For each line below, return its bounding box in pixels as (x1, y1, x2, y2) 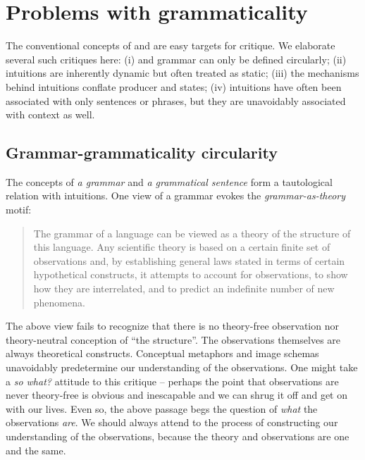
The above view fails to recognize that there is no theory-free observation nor (6, 318, 339, 333)
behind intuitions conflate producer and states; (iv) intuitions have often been (6, 79, 342, 94)
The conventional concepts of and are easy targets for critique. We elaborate (6, 38, 335, 53)
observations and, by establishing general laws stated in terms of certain (33, 253, 345, 268)
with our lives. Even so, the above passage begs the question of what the (6, 401, 318, 416)
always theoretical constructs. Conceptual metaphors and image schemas (6, 346, 319, 361)
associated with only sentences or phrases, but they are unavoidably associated (6, 93, 346, 108)
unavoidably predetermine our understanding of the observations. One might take (6, 360, 358, 375)
